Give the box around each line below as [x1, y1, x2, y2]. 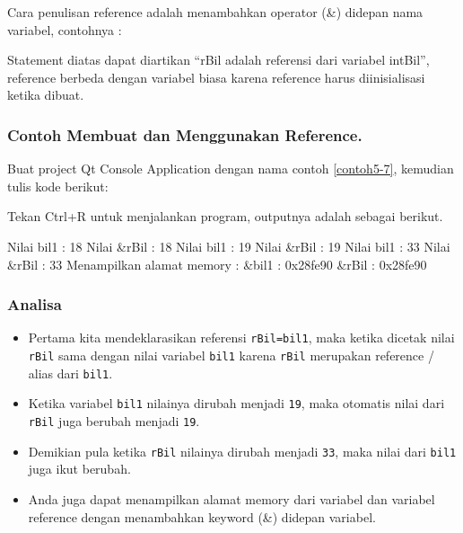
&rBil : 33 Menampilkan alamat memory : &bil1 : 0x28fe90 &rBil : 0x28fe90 [7, 254, 427, 273]
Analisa [7, 293, 62, 315]
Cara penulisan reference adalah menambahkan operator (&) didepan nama [7, 3, 424, 21]
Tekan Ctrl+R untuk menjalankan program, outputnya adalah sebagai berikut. [7, 207, 443, 226]
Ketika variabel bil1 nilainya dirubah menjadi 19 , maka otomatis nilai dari [28, 394, 445, 413]
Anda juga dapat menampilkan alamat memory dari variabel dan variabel [28, 489, 435, 508]
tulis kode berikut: [7, 176, 109, 195]
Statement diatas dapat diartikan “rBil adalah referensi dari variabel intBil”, [7, 50, 430, 69]
